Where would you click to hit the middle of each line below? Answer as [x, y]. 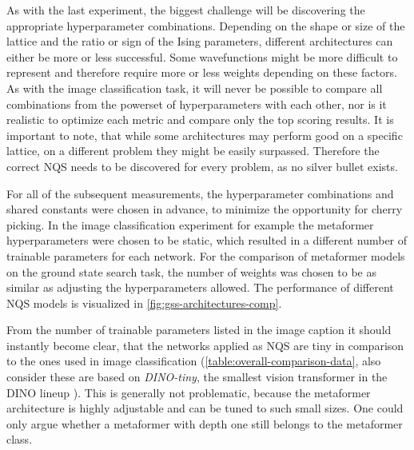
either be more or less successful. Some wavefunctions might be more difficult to [202, 56]
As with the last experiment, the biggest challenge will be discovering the [186, 10]
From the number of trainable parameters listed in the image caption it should [199, 330]
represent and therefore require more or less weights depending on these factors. [202, 72]
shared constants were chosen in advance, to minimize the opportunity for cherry [205, 209]
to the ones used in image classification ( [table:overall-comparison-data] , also [194, 361]
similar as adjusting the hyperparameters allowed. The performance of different [200, 287]
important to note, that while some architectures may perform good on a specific [205, 135]
